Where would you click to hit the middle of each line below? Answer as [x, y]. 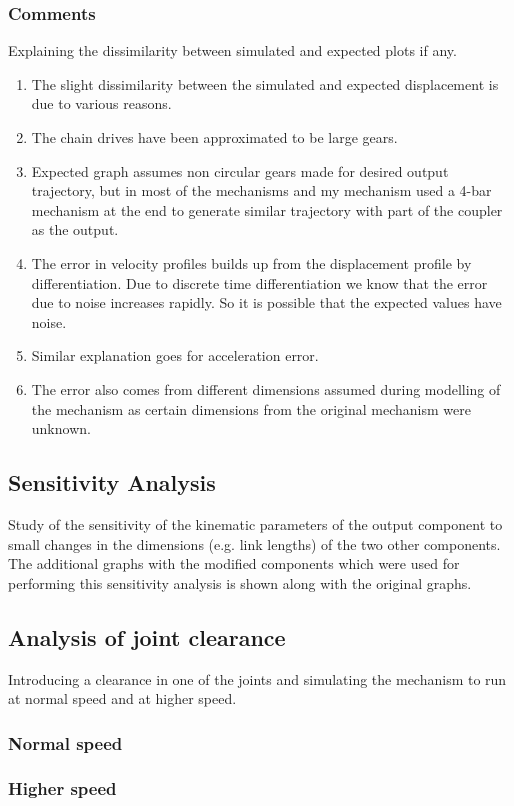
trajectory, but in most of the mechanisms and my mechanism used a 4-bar [261, 190]
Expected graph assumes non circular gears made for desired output [240, 170]
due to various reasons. [101, 103]
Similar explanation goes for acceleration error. [175, 355]
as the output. [75, 229]
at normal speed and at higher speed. [122, 698]
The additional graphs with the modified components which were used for [234, 563]
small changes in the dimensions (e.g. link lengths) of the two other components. [254, 543]
